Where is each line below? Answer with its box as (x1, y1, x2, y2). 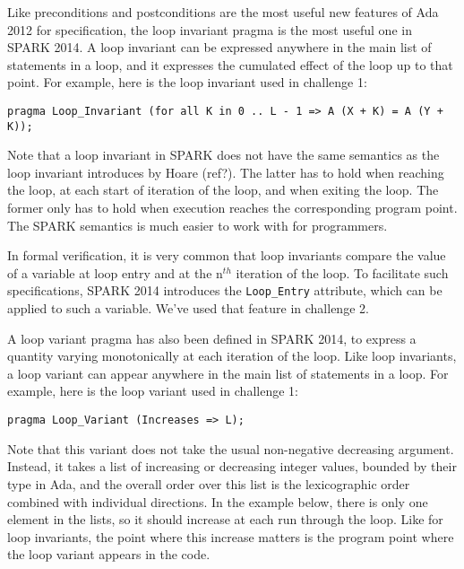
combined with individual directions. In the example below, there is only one (7, 492, 428, 511)
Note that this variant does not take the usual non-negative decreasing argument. (7, 439, 454, 458)
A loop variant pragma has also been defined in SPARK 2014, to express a (7, 328, 417, 347)
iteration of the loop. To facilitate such (236, 263, 449, 282)
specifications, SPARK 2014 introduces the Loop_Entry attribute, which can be (7, 281, 443, 300)
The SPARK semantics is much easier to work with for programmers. (7, 215, 388, 234)
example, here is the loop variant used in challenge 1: (7, 381, 298, 400)
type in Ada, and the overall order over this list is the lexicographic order (7, 474, 410, 493)
